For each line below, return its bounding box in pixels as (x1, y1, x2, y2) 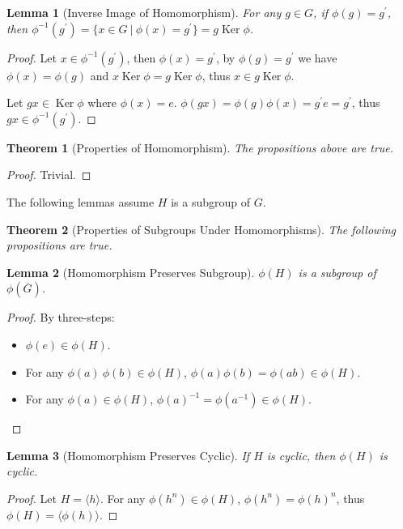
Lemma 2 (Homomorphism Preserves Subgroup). (6, 263, 255, 280)
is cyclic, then (266, 446, 336, 463)
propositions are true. (6, 237, 112, 254)
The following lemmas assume (6, 193, 155, 210)
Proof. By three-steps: (6, 309, 115, 326)
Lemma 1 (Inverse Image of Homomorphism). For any (6, 4, 282, 20)
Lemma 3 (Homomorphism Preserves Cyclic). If (6, 446, 250, 463)
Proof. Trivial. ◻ (6, 166, 91, 183)
